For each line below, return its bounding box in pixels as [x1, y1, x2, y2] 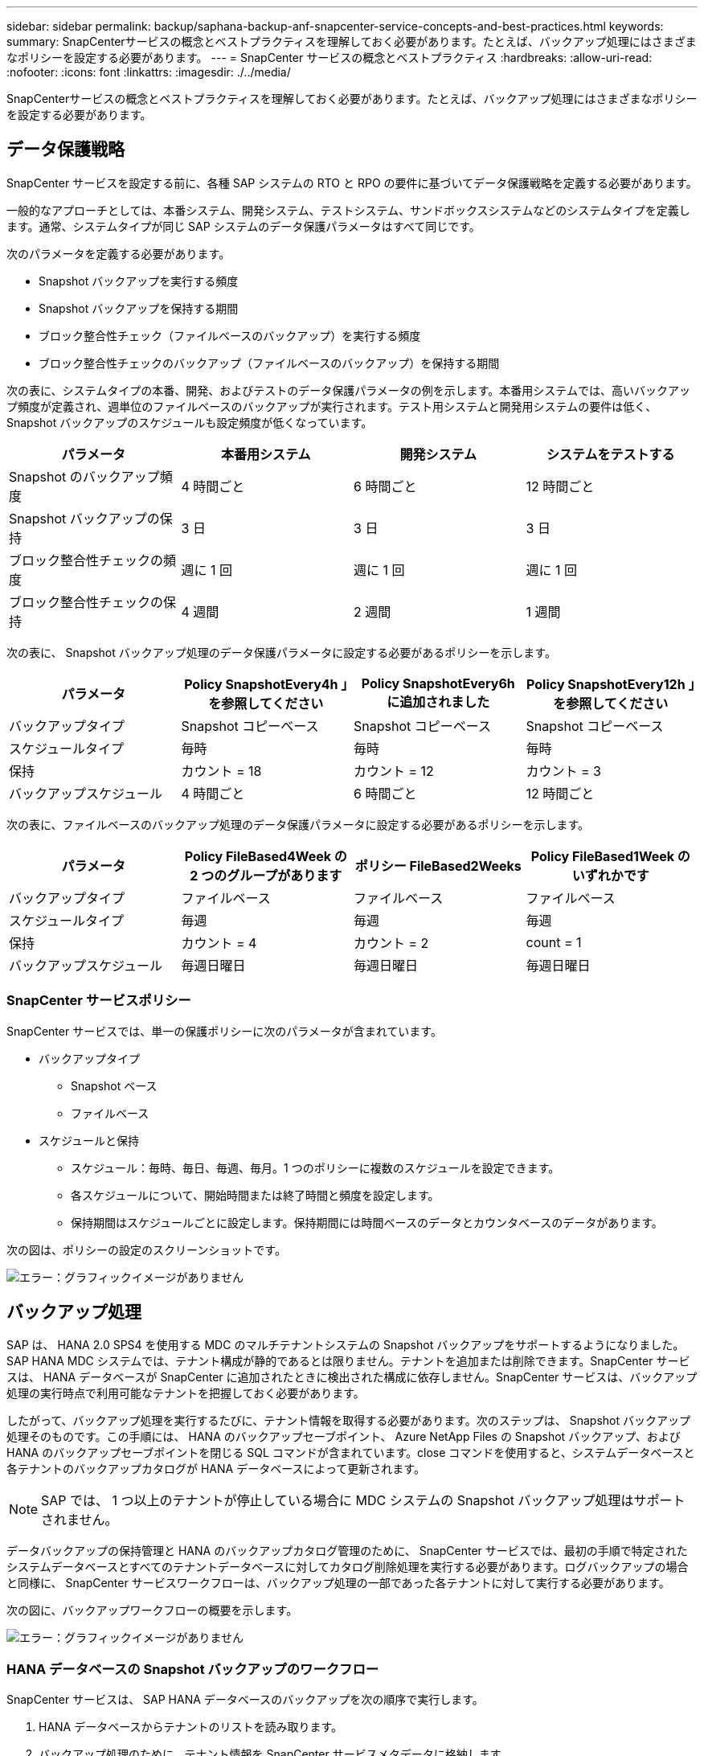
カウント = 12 [354, 762, 434, 779]
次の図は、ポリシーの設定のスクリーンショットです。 [6, 1242, 286, 1257]
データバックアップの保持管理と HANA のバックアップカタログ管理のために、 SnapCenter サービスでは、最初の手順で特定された [6, 1544, 688, 1558]
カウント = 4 [181, 934, 257, 951]
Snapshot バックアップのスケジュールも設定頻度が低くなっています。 [6, 415, 373, 429]
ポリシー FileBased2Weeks [354, 857, 522, 874]
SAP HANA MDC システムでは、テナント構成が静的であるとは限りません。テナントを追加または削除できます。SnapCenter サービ [6, 1354, 690, 1368]
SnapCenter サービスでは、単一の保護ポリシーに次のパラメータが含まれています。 [6, 1024, 442, 1038]
